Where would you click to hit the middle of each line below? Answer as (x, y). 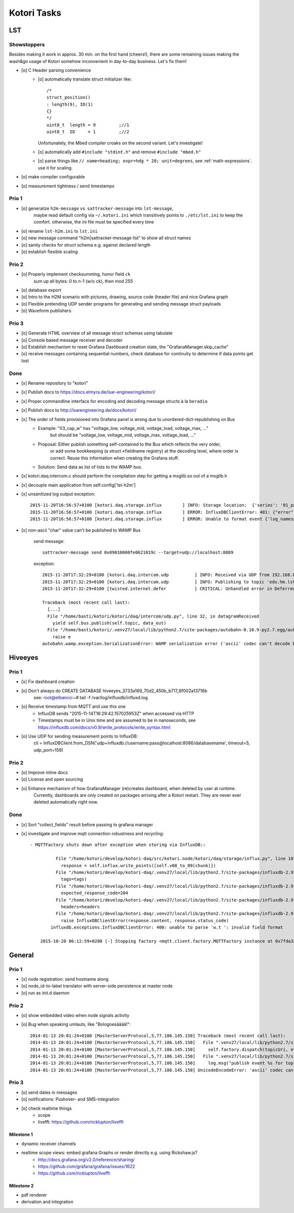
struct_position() (69, 98)
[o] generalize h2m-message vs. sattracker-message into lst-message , (97, 208)
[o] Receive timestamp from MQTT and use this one (73, 706)
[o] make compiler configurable (53, 177)
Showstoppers (27, 44)
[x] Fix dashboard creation (48, 682)
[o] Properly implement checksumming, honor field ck (76, 274)
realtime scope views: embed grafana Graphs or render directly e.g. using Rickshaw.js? (110, 1153)
